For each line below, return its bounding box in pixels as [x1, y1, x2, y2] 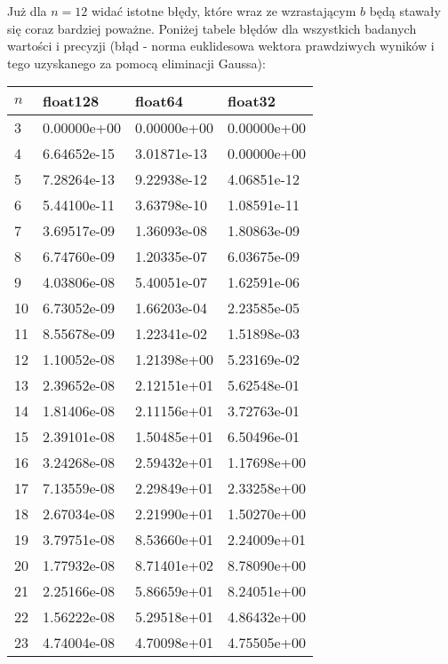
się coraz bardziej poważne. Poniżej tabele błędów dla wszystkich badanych [7, 19, 417, 37]
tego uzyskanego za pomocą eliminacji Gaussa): [7, 53, 266, 72]
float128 [43, 91, 100, 112]
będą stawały [369, 2, 441, 20]
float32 [228, 91, 276, 112]
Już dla [7, 2, 47, 20]
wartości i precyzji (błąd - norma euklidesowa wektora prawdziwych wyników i [7, 36, 435, 55]
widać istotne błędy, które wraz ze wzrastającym [91, 2, 356, 20]
